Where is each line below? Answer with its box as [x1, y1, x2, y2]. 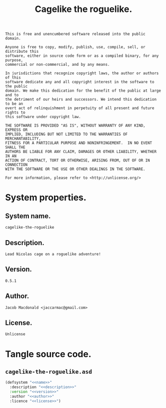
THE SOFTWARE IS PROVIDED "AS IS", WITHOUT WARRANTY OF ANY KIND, [5, 123, 146, 128]
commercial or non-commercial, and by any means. [5, 62, 110, 67]
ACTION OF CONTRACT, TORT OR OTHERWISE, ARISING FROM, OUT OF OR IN [5, 158, 150, 163]
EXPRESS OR [5, 128, 28, 133]
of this [5, 75, 21, 80]
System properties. [5, 192, 87, 203]
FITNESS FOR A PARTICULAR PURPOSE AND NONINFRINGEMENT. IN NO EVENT [5, 140, 153, 145]
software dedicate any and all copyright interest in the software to [5, 80, 155, 85]
